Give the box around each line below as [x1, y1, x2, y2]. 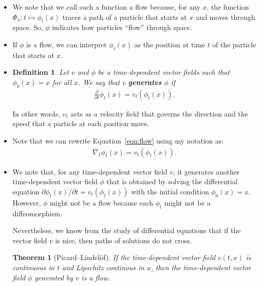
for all [52, 76, 72, 87]
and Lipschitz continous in [62, 262, 145, 272]
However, [12, 197, 41, 208]
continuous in [12, 262, 55, 272]
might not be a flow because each [50, 197, 153, 208]
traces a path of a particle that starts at [62, 11, 187, 22]
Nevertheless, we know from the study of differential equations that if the [12, 225, 241, 236]
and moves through [196, 11, 255, 22]
